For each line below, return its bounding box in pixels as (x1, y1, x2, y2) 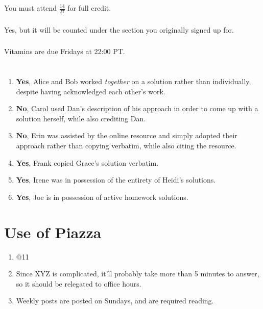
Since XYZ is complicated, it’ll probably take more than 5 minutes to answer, (16, 268, 259, 279)
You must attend (4, 3, 57, 13)
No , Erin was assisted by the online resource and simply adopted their (16, 130, 237, 141)
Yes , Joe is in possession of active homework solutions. (16, 191, 188, 202)
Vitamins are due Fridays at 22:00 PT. (4, 46, 125, 57)
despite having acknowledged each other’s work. (16, 86, 165, 96)
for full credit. (67, 3, 111, 13)
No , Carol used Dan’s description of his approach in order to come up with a (16, 103, 258, 114)
